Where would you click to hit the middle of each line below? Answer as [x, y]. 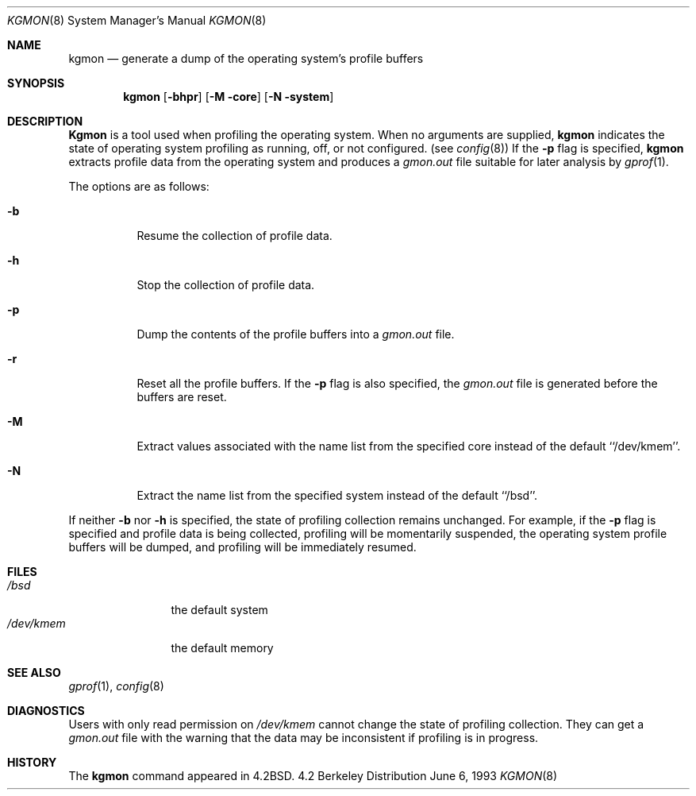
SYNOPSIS [36, 83]
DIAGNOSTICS [46, 711]
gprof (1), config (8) [116, 686]
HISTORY [32, 762]
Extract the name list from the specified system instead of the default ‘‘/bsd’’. [337, 495]
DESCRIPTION [45, 121]
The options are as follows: [139, 186]
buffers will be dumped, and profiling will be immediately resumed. [242, 547]
